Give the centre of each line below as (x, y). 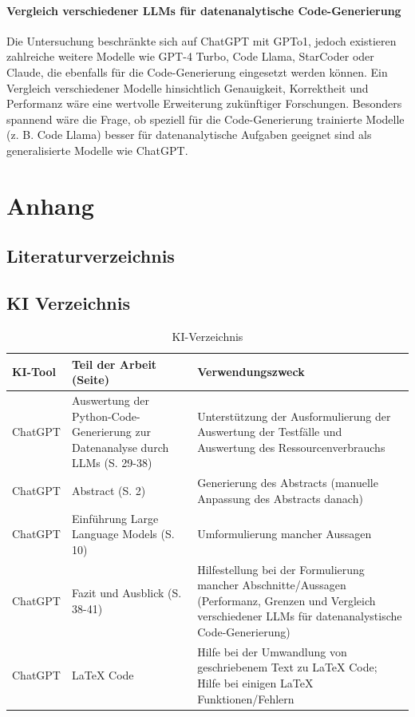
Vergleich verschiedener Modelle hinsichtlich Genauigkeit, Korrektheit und (188, 87)
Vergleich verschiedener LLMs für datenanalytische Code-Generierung (204, 10)
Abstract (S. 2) (109, 490)
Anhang (50, 205)
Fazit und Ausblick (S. (126, 593)
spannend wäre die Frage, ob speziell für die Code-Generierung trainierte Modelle (206, 119)
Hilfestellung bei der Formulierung (281, 569)
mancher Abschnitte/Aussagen (272, 585)
